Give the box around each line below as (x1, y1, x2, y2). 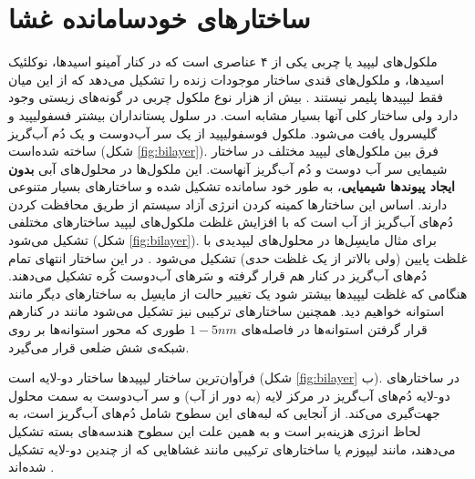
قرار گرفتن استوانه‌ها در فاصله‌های (241, 320, 428, 339)
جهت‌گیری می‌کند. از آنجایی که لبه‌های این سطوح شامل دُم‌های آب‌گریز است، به (8, 403, 440, 423)
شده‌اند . (8, 457, 55, 476)
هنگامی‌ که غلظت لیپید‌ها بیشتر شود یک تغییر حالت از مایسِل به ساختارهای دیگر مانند (8, 283, 468, 302)
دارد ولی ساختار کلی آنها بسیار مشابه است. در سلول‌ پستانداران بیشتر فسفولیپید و (8, 105, 459, 124)
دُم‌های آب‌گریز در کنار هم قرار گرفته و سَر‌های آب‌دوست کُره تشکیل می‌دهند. (8, 266, 428, 285)
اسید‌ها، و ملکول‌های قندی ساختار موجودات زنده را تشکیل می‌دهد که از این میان (8, 69, 445, 88)
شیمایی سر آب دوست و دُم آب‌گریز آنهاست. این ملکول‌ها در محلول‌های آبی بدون (8, 158, 448, 178)
